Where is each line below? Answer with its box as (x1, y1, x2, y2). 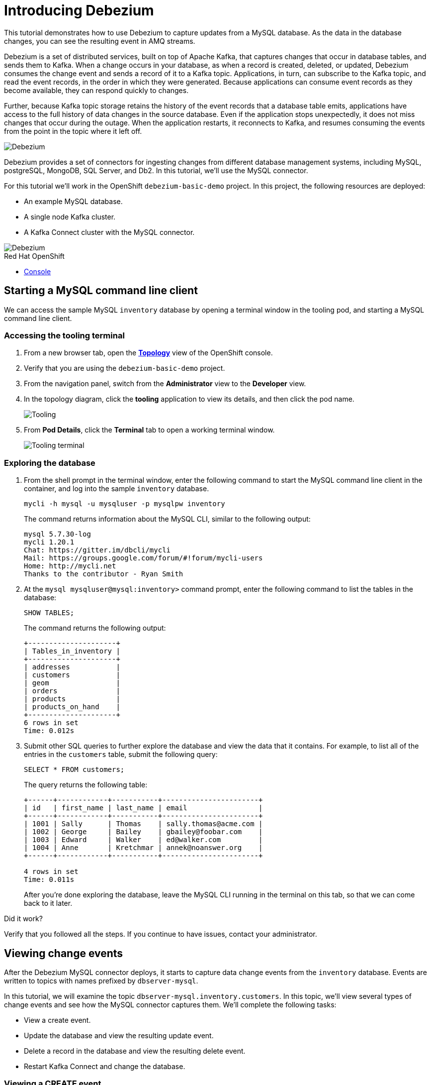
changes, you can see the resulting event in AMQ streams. (4, 36, 195, 45)
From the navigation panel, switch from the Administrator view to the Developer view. (24, 379, 306, 388)
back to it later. (24, 899, 73, 908)
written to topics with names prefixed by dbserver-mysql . (4, 976, 198, 985)
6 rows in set (24, 719, 79, 727)
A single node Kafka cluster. (24, 212, 116, 221)
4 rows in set (24, 868, 79, 876)
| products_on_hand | (24, 703, 120, 711)
